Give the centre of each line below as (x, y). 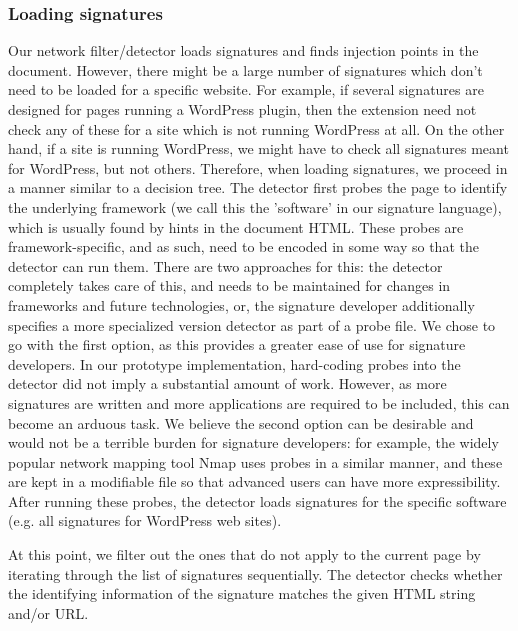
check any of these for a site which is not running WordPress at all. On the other (256, 128)
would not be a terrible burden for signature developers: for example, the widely (253, 442)
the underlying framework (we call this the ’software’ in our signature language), (255, 206)
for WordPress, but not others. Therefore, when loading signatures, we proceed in (258, 167)
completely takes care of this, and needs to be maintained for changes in (229, 285)
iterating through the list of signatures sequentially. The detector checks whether (255, 573)
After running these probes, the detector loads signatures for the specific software (257, 500)
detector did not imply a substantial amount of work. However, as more (227, 383)
